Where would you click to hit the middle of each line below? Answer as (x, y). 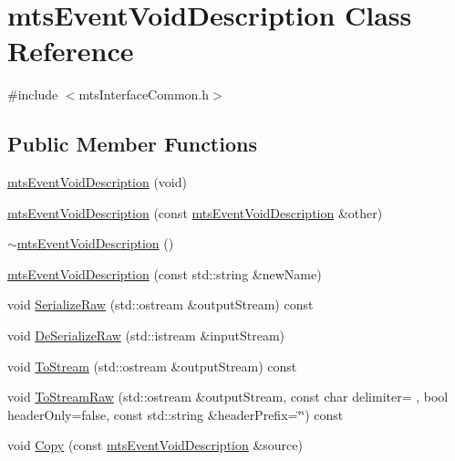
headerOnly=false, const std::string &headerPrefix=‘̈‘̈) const (176, 414)
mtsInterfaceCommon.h (144, 94)
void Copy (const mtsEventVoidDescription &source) (155, 445)
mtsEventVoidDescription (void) (97, 182)
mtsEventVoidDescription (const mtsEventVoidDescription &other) (195, 212)
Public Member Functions (132, 144)
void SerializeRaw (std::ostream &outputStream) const (160, 304)
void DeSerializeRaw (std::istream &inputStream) (146, 335)
